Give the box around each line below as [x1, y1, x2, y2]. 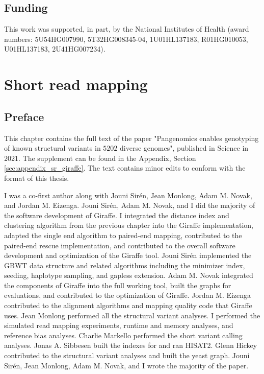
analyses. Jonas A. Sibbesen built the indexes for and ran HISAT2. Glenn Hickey [4, 340, 257, 350]
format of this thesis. [4, 172, 69, 183]
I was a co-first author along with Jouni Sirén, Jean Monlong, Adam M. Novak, [4, 190, 252, 200]
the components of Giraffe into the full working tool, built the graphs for [4, 279, 231, 290]
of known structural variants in [4, 143, 101, 153]
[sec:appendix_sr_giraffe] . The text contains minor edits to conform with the [4, 162, 246, 173]
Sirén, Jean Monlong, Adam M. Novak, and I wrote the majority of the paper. [4, 360, 249, 370]
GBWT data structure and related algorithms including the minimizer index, [4, 260, 245, 270]
